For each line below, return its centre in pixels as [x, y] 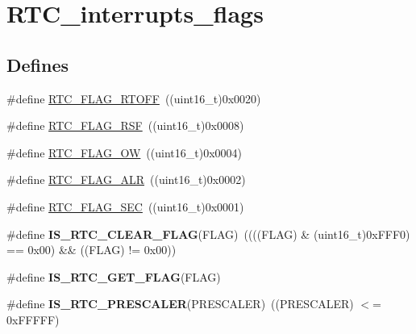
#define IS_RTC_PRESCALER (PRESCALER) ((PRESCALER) [180, 304]
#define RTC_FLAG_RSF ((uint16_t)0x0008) [125, 125]
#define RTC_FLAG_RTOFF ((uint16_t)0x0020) [134, 98]
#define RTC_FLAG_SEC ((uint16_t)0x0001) [125, 206]
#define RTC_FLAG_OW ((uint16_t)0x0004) [124, 152]
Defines [38, 64]
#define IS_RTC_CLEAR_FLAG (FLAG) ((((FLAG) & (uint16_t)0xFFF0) [208, 234]
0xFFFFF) [33, 319]
